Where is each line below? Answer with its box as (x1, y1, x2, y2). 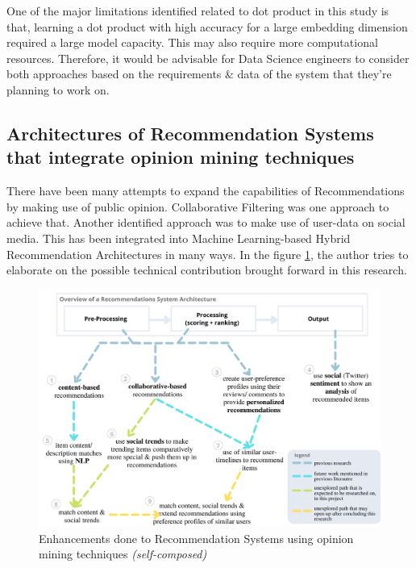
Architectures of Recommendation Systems (6, 120, 374, 145)
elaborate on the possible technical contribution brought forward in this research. (6, 261, 407, 278)
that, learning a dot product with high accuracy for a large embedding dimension (6, 18, 408, 35)
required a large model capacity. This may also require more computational (6, 34, 378, 51)
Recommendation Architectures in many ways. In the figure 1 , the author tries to (6, 245, 409, 262)
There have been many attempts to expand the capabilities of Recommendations (6, 182, 405, 199)
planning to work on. (6, 81, 110, 98)
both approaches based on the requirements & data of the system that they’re (6, 65, 392, 82)
